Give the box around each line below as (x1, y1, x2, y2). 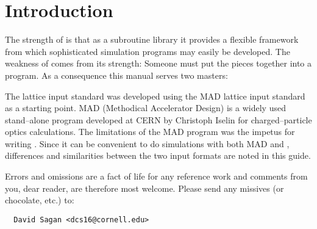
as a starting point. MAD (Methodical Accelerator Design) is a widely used (5, 101, 286, 114)
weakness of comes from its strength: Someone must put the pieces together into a (5, 57, 312, 70)
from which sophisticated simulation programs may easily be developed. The (5, 45, 290, 57)
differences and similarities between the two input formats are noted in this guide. (5, 149, 311, 162)
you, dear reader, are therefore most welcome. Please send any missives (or (5, 181, 284, 194)
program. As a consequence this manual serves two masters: (5, 68, 228, 81)
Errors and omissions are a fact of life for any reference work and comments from (5, 170, 308, 183)
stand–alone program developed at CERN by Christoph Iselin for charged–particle (5, 113, 312, 126)
